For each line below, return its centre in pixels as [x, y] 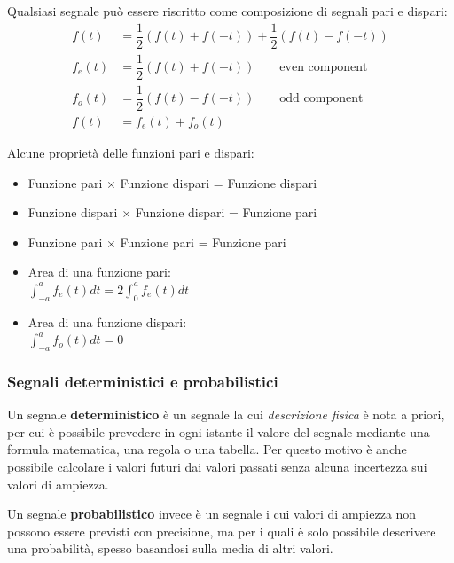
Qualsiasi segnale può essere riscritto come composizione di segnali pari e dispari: [227, 11]
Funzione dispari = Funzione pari [226, 212]
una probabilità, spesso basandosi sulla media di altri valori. [170, 548]
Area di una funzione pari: [99, 272]
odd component [321, 99]
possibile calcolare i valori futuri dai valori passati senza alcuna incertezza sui [217, 467]
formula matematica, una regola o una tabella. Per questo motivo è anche [207, 449]
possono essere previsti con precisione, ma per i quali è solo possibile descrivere [222, 531]
